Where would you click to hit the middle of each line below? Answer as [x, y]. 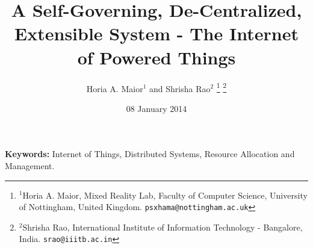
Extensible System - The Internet [156, 33]
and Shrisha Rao [180, 88]
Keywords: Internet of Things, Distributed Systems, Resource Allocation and [150, 154]
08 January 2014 [156, 108]
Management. [30, 165]
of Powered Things [156, 57]
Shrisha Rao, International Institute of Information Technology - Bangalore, [163, 227]
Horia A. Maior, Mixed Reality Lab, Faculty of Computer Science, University [165, 195]
